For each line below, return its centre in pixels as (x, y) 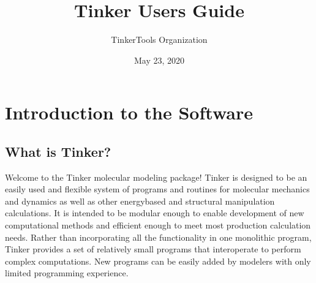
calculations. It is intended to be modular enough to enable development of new (155, 213)
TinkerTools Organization (159, 40)
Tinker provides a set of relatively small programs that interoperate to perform (153, 249)
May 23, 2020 (159, 60)
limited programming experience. (67, 273)
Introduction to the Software (129, 112)
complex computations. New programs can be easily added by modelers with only (158, 261)
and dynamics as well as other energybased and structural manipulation (140, 201)
